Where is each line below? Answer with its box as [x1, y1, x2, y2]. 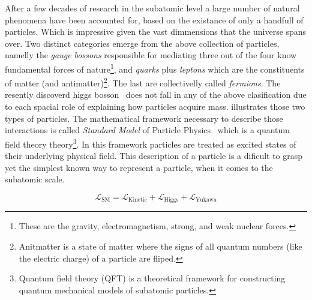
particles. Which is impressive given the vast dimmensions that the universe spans [5, 25, 307, 38]
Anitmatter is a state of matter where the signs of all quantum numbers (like [19, 239, 302, 252]
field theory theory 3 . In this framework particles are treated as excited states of [5, 136, 296, 150]
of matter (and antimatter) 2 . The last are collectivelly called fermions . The [5, 75, 281, 89]
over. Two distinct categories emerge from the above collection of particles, [5, 37, 280, 49]
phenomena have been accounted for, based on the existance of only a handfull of [5, 13, 304, 26]
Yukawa [195, 197, 217, 203]
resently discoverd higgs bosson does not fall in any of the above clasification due [5, 88, 307, 101]
